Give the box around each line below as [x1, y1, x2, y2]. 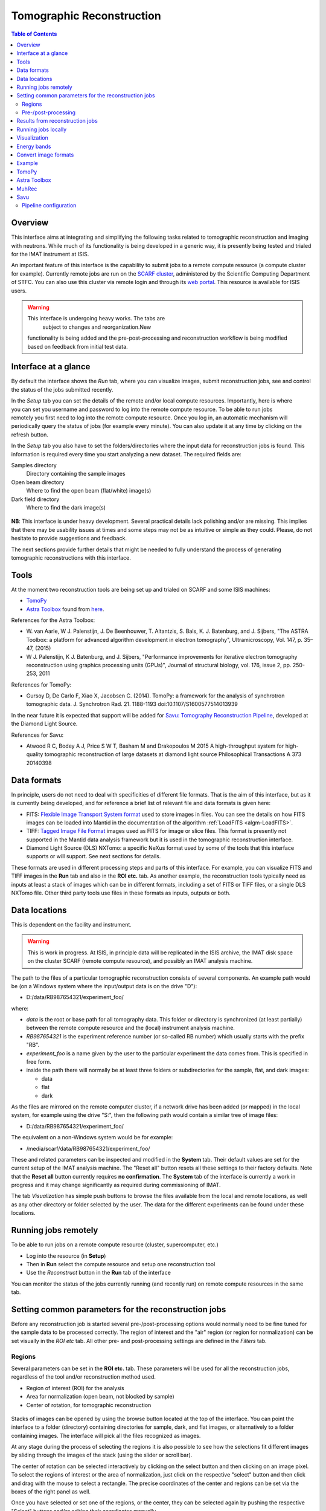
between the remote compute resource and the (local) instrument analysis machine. [26, 1024, 235, 1032]
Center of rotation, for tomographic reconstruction [26, 1401, 152, 1408]
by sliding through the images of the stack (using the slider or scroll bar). [11, 1451, 193, 1459]
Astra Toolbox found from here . [26, 605, 104, 613]
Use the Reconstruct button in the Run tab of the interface [26, 1269, 171, 1276]
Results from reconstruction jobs [16, 117, 98, 125]
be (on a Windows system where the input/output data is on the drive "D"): [11, 982, 197, 989]
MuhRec [16, 185, 37, 192]
